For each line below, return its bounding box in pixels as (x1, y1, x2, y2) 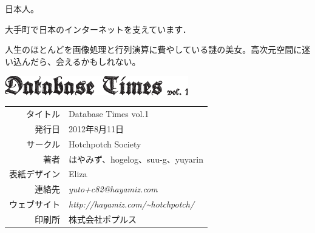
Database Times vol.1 (69, 107, 149, 120)
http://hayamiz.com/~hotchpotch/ (69, 198, 195, 211)
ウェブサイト (9, 198, 60, 211)
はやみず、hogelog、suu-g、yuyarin (69, 152, 203, 165)
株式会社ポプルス (69, 212, 137, 225)
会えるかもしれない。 (55, 55, 141, 67)
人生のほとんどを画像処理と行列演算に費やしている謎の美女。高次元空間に (5, 43, 302, 56)
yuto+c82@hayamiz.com (69, 183, 158, 195)
